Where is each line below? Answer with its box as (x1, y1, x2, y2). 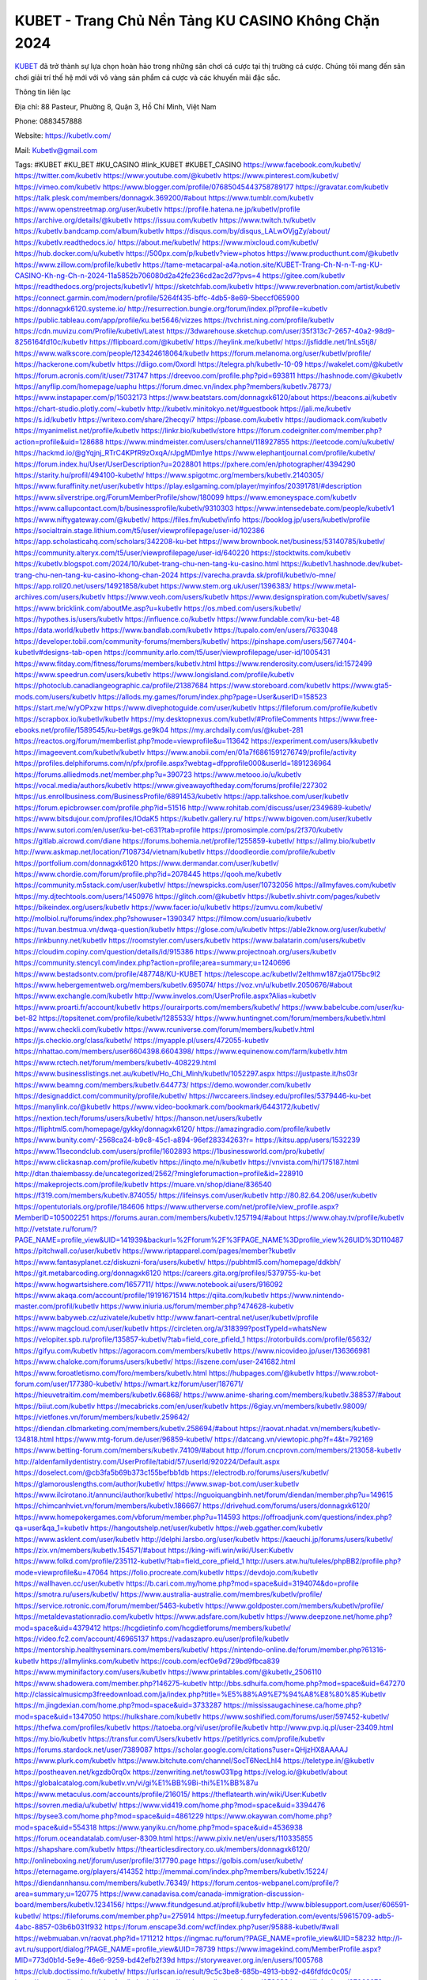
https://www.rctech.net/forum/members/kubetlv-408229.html (14, 1057, 217, 1067)
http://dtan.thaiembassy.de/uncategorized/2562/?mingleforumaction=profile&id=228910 (14, 1168, 304, 1178)
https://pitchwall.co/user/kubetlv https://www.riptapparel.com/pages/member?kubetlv (14, 1246, 297, 1255)
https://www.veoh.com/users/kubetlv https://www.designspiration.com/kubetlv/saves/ (107, 592, 389, 602)
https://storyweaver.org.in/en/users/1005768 (176, 1955, 323, 1965)
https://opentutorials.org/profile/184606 (14, 1201, 145, 1211)
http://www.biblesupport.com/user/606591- (266, 1900, 410, 1910)
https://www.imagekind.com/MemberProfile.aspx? (217, 1944, 381, 1954)
